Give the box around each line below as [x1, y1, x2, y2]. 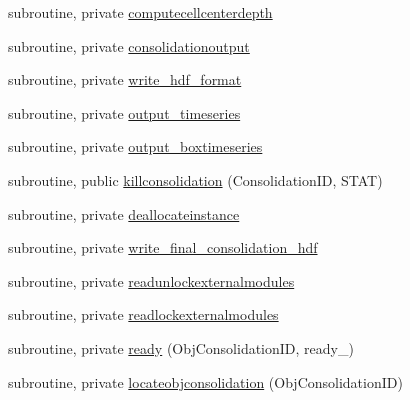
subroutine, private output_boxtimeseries [8, 136, 263, 157]
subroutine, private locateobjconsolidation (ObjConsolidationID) [8, 371, 403, 392]
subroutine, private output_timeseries [8, 102, 241, 123]
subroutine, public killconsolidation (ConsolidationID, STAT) [8, 169, 383, 190]
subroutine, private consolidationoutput [8, 35, 250, 56]
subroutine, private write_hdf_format [8, 69, 242, 90]
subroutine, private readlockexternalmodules [8, 304, 279, 325]
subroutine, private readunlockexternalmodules [8, 270, 295, 291]
